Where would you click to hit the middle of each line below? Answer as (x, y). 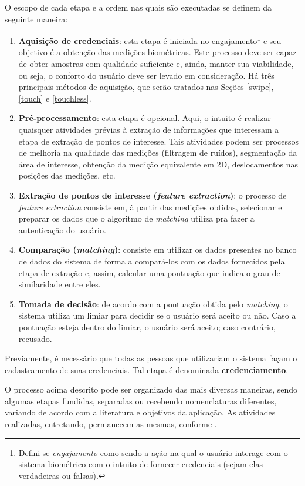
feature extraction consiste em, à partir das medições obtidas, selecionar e (150, 207)
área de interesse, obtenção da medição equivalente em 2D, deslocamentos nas (158, 164)
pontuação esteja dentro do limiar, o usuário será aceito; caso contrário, (147, 326)
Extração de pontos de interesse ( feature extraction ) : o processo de (152, 195)
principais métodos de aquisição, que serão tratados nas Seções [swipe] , (146, 87)
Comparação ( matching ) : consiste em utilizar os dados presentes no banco (157, 249)
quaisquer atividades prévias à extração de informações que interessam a (149, 129)
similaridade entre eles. (60, 284)
